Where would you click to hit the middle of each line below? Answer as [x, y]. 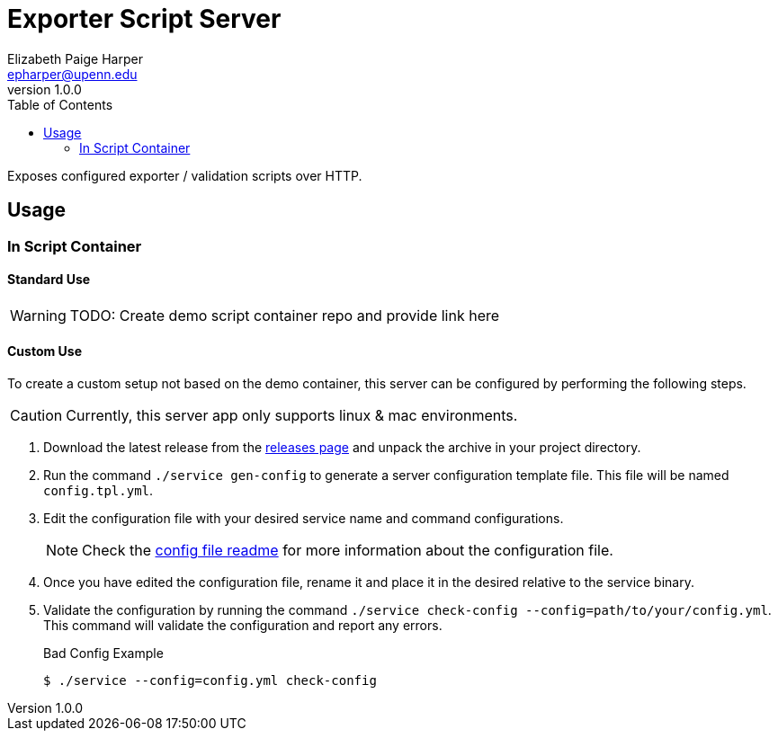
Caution [36, 416]
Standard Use [49, 280]
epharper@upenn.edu [72, 74]
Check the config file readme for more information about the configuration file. [348, 551]
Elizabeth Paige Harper [75, 58]
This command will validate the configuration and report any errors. [243, 626]
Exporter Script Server [144, 19]
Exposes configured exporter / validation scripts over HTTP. [185, 175]
